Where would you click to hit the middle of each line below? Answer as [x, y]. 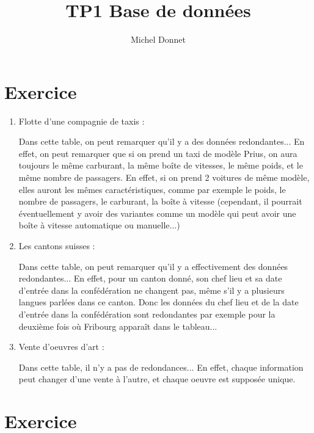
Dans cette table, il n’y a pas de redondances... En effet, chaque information [161, 367]
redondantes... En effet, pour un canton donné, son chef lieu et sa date [150, 278]
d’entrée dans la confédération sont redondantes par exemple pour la [147, 314]
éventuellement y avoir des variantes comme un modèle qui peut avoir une [157, 213]
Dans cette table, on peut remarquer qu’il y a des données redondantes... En [162, 141]
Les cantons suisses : [57, 246]
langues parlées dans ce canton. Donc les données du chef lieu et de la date [159, 302]
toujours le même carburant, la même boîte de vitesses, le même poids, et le [161, 165]
